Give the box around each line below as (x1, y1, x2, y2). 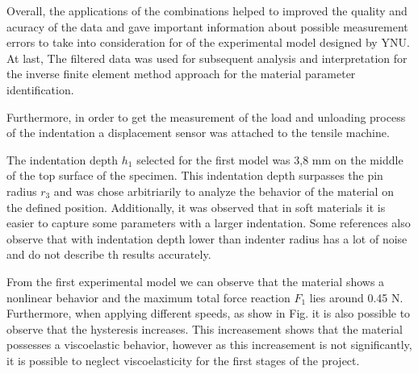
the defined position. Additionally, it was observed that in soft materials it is (6, 198, 386, 215)
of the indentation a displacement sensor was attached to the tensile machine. (6, 124, 390, 141)
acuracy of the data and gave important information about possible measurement (6, 18, 408, 35)
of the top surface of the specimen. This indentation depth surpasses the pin (6, 167, 383, 184)
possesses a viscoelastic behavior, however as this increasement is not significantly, (6, 336, 412, 353)
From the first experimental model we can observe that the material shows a (6, 272, 385, 289)
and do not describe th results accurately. (6, 246, 211, 263)
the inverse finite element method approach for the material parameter (6, 65, 356, 82)
